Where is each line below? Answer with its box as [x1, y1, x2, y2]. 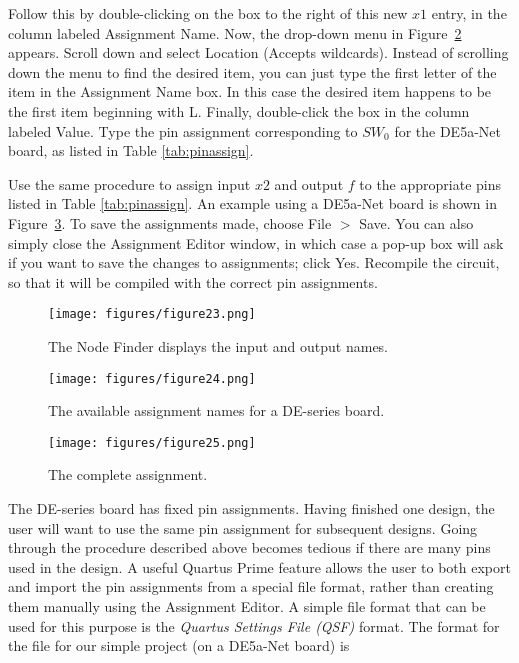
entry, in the [431, 3, 507, 23]
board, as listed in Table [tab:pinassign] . [8, 140, 254, 161]
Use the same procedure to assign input [8, 173, 251, 194]
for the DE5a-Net [394, 120, 501, 141]
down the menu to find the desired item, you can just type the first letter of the [8, 61, 497, 82]
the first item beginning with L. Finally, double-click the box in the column [8, 100, 470, 121]
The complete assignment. [48, 464, 208, 485]
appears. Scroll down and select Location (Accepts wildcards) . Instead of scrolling [8, 42, 509, 63]
